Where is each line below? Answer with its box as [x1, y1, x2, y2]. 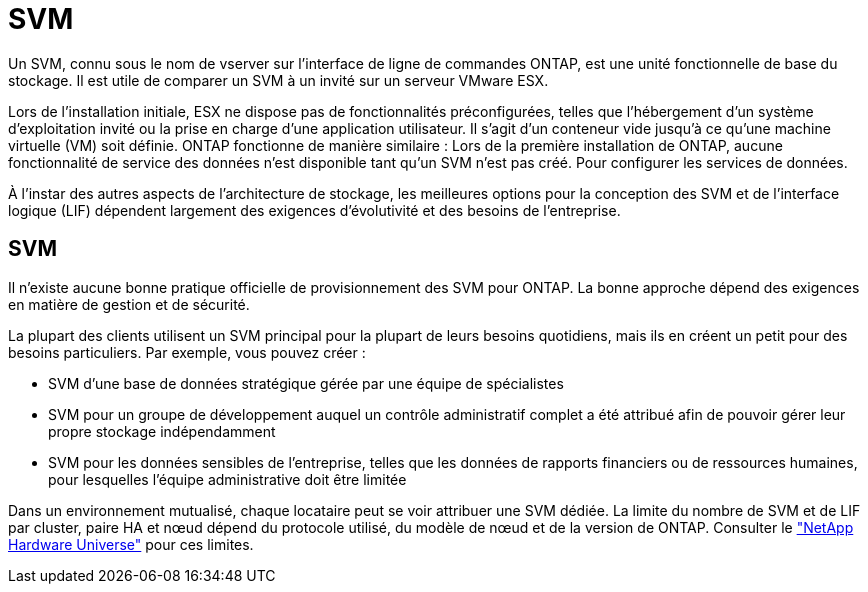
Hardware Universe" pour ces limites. [8, 535, 254, 553]
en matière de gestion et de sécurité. [8, 295, 250, 313]
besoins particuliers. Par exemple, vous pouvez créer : [8, 343, 366, 361]
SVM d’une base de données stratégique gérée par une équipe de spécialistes [48, 374, 564, 392]
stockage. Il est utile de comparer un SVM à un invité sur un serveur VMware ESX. [8, 71, 549, 89]
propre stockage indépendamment [48, 422, 276, 440]
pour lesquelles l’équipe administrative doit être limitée [48, 470, 407, 488]
